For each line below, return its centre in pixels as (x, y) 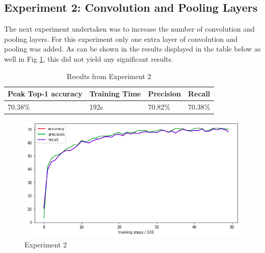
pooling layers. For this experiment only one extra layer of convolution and (121, 39)
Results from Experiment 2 (109, 76)
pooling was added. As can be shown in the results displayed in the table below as (132, 49)
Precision (164, 94)
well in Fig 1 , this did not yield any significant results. (89, 58)
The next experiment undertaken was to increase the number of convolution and (129, 29)
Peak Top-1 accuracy (45, 94)
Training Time (115, 94)
